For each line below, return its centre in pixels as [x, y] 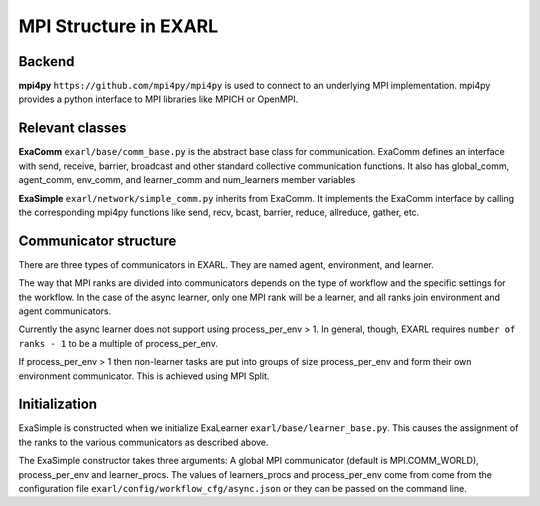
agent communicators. [65, 311]
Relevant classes [72, 128]
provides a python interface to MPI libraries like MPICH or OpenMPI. [158, 99]
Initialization [58, 404]
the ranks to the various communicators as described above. [143, 442]
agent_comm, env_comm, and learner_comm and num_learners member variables [187, 180]
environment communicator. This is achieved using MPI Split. [144, 376]
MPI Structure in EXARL [118, 26]
